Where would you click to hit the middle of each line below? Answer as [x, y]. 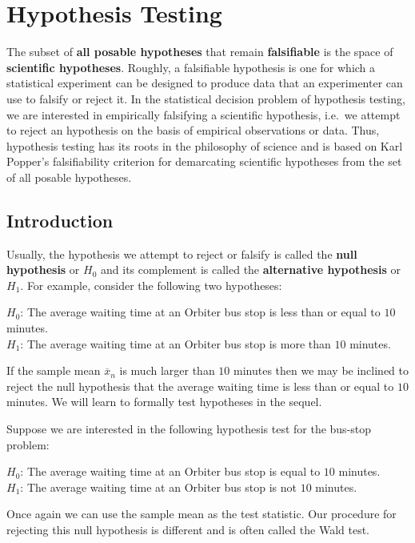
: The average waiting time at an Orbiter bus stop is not [158, 487]
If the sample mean [54, 370]
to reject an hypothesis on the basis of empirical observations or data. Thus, [193, 130]
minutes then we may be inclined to [321, 370]
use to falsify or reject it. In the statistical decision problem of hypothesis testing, [206, 98]
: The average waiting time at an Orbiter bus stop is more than [176, 343]
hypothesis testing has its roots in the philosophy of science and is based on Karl [205, 145]
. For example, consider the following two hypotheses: [151, 285]
